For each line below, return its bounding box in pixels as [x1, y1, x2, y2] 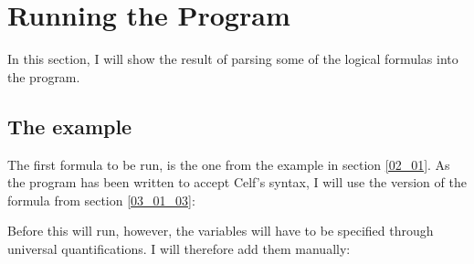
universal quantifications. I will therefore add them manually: [7, 238, 351, 258]
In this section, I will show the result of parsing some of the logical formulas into [7, 49, 458, 69]
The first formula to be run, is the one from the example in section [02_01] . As [7, 154, 450, 174]
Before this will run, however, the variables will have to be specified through [7, 221, 434, 240]
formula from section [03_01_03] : [7, 190, 195, 209]
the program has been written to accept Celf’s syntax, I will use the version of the [7, 173, 467, 192]
